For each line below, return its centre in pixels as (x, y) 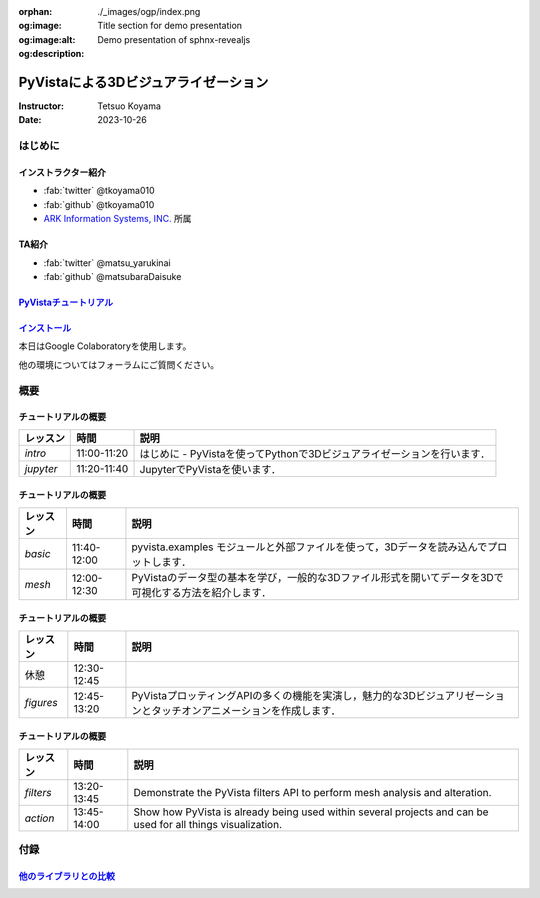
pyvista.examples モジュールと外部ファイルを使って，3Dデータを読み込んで (309, 547)
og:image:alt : (47, 39)
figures (41, 702)
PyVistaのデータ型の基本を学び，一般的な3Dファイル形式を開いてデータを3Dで (317, 577)
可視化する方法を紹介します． (201, 592)
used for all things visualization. (208, 824)
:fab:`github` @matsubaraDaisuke (112, 276)
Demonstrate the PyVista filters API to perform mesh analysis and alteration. (312, 792)
